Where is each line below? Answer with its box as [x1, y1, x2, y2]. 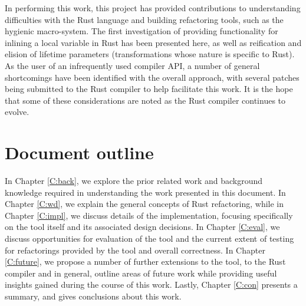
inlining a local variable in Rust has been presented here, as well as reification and [5, 36, 302, 48]
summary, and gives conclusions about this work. [5, 290, 182, 302]
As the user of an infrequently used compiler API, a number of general [5, 59, 260, 71]
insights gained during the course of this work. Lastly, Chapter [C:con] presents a [5, 278, 298, 291]
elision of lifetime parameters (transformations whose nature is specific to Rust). [5, 48, 295, 60]
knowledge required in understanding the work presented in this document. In [5, 186, 286, 198]
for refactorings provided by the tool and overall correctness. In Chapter [5, 244, 265, 256]
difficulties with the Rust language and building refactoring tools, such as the [5, 13, 284, 25]
